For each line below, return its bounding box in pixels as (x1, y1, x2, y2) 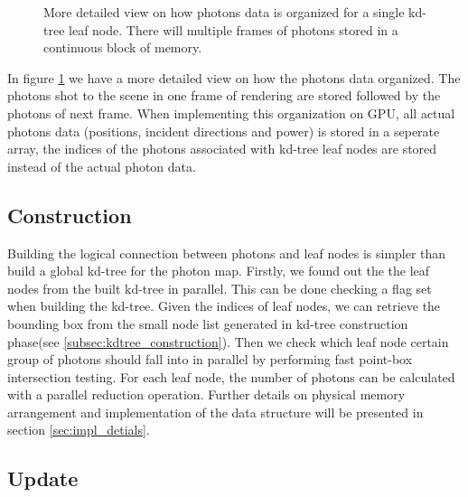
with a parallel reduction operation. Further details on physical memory (7, 385, 406, 404)
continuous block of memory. (43, 38, 202, 57)
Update (7, 464, 79, 492)
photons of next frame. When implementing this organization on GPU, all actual (7, 103, 455, 122)
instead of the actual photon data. (7, 156, 196, 175)
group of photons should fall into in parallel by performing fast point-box (7, 350, 413, 369)
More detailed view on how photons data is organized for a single (43, 3, 405, 21)
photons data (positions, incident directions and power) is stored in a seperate (7, 121, 440, 140)
